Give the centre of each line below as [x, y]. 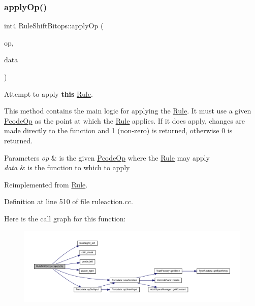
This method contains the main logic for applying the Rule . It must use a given [128, 111]
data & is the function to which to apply [67, 167]
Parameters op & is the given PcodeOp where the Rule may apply [107, 157]
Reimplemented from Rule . [46, 184]
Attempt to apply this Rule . [49, 93]
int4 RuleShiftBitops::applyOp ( [54, 26]
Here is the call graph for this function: [65, 218]
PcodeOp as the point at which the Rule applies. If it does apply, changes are [125, 120]
